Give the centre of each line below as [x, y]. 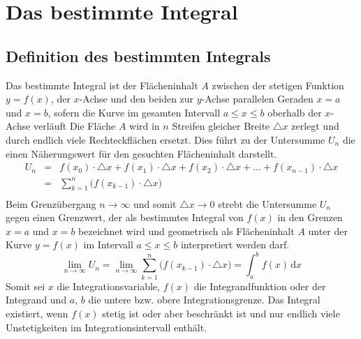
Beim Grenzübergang [51, 203]
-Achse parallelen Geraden [257, 99]
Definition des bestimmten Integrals [138, 55]
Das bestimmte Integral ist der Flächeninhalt [102, 85]
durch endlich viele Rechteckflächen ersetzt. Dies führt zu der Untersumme [165, 139]
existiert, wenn [37, 313]
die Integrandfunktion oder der [260, 286]
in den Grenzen [310, 217]
